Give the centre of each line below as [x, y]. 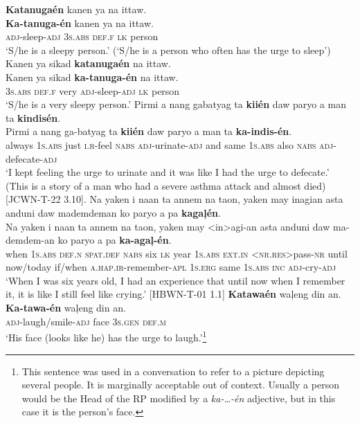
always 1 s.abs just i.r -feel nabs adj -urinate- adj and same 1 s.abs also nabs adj [170, 144]
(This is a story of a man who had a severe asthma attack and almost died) [166, 185]
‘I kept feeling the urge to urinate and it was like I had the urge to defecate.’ [168, 172]
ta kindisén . [33, 117]
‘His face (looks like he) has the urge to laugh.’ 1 [106, 336]
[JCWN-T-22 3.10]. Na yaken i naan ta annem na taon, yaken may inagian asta [174, 199]
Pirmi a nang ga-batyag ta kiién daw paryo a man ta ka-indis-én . [149, 131]
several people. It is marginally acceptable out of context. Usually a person [180, 385]
